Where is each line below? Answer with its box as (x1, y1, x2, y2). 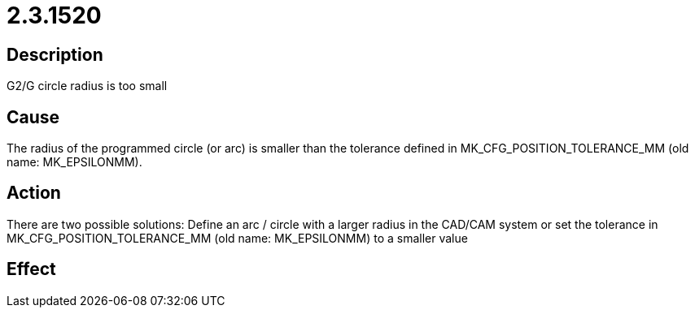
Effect (7, 259, 56, 280)
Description (7, 44, 103, 65)
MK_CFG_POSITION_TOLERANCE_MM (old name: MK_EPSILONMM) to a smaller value (7, 230, 468, 245)
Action (7, 183, 61, 204)
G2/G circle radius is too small (7, 79, 168, 93)
